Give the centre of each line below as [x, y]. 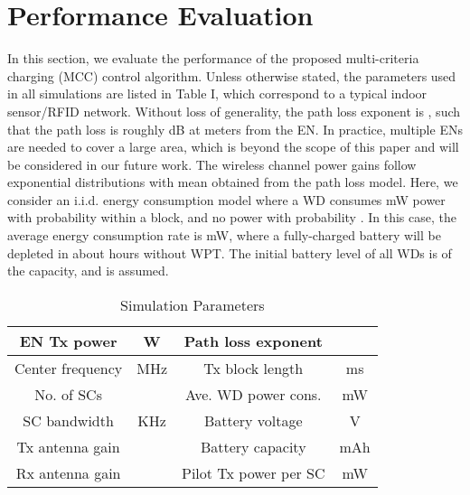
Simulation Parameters [193, 304]
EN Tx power [68, 341]
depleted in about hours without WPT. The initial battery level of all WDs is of [230, 252]
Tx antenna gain [68, 446]
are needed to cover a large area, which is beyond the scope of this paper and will [233, 147]
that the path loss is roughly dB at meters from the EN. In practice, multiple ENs [235, 129]
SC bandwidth [68, 420]
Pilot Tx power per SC [253, 472]
